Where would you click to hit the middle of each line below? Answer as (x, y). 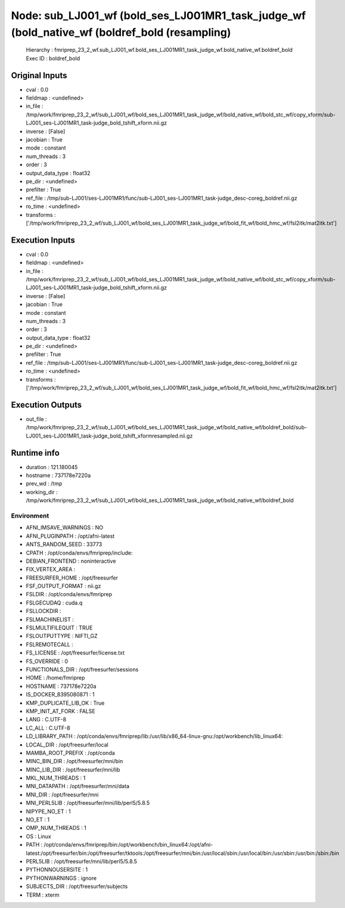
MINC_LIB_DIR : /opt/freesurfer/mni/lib (73, 770)
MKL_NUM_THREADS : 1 (56, 778)
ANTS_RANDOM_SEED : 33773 (64, 544)
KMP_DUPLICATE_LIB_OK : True (65, 703)
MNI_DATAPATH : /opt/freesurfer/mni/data (78, 786)
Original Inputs (39, 75)
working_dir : (42, 492)
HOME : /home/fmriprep (55, 678)
